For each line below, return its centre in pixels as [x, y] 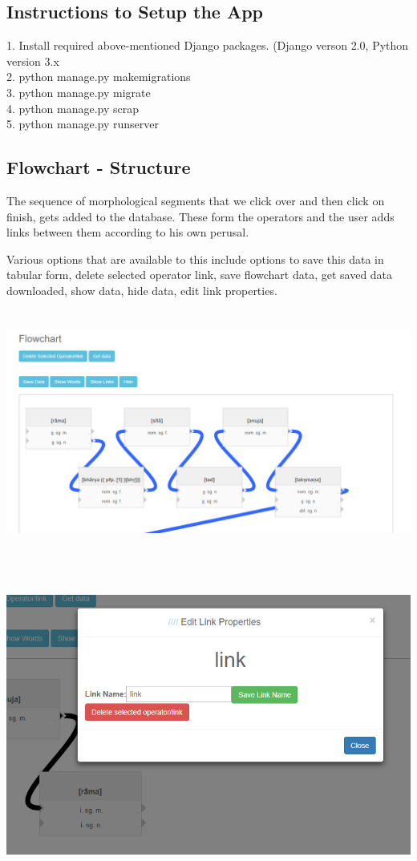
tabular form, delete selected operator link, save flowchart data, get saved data [200, 275]
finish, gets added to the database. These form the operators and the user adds [200, 216]
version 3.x [33, 61]
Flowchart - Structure [99, 167]
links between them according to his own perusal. [128, 232]
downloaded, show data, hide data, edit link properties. [142, 290]
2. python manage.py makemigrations [99, 77]
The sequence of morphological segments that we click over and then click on [196, 200]
